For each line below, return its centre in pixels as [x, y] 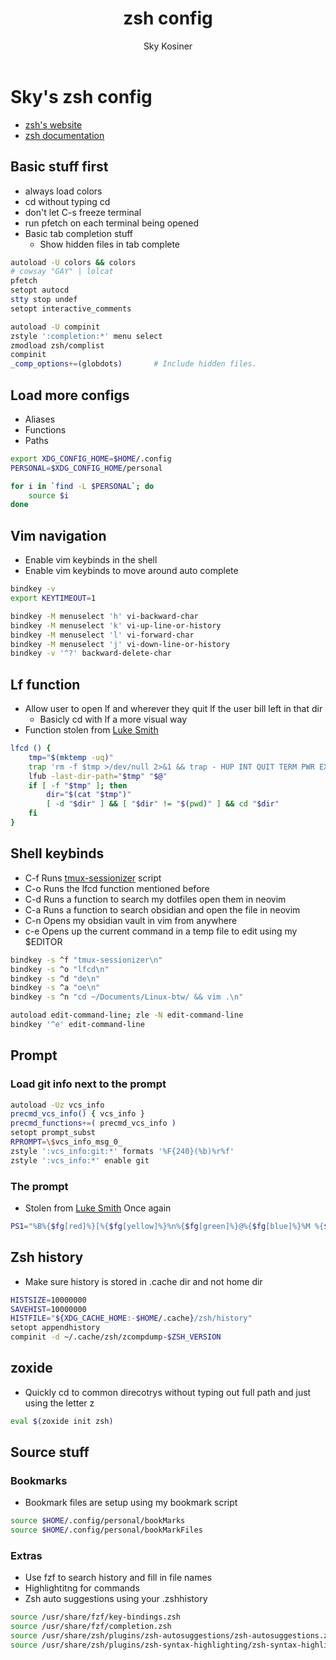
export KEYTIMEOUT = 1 [53, 598]
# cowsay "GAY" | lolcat [62, 272]
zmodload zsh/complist [57, 345]
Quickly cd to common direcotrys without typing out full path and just [168, 1392]
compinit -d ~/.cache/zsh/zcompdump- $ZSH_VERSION [116, 1337]
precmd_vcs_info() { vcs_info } [77, 1114]
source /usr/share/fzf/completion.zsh [91, 1627]
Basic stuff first [59, 167]
